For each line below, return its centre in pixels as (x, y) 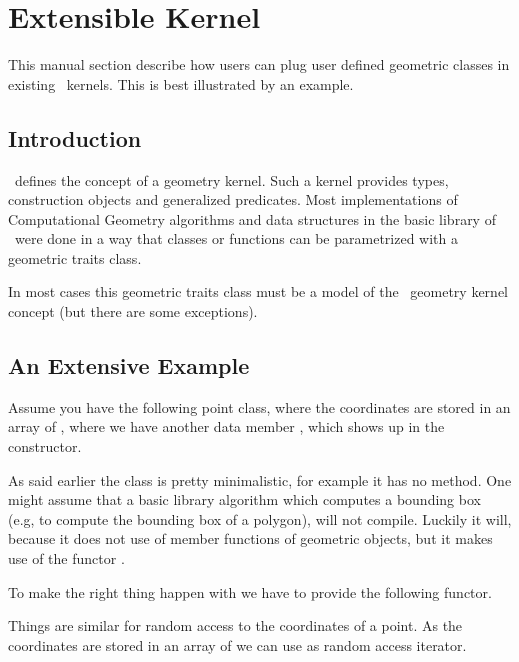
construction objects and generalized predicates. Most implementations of (233, 199)
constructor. (45, 446)
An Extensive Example (129, 365)
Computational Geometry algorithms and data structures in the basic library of (252, 218)
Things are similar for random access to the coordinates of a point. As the (235, 625)
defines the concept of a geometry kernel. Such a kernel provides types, (231, 179)
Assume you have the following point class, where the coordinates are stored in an (259, 406)
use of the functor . (66, 558)
